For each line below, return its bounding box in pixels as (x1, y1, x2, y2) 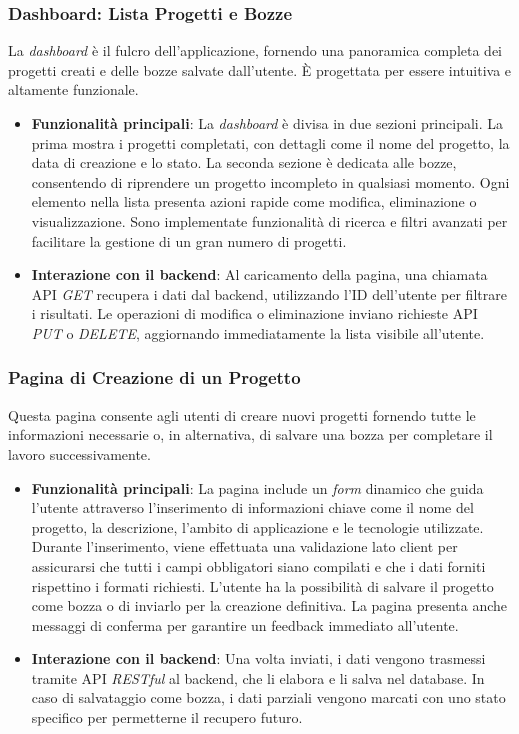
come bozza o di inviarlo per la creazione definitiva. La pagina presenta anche (31, 595, 508, 616)
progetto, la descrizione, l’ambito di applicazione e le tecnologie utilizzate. (31, 516, 484, 537)
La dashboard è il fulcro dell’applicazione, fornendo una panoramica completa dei (8, 40, 502, 61)
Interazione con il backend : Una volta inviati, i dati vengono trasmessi (31, 648, 486, 669)
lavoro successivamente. (8, 443, 151, 464)
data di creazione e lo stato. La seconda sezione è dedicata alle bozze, (31, 152, 457, 173)
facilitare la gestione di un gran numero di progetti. (31, 230, 347, 251)
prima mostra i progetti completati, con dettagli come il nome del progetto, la (31, 132, 510, 153)
